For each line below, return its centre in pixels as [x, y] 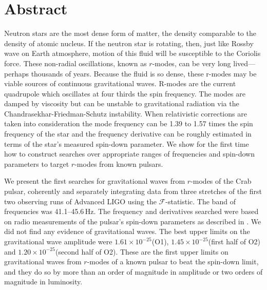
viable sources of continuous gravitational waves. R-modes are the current [120, 83]
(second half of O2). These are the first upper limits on [142, 251]
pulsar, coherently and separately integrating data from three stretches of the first [133, 191]
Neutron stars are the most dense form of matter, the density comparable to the [130, 33]
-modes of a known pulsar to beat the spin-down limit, [173, 262]
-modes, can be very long [192, 63]
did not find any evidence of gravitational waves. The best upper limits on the [127, 231]
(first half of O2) [234, 241]
